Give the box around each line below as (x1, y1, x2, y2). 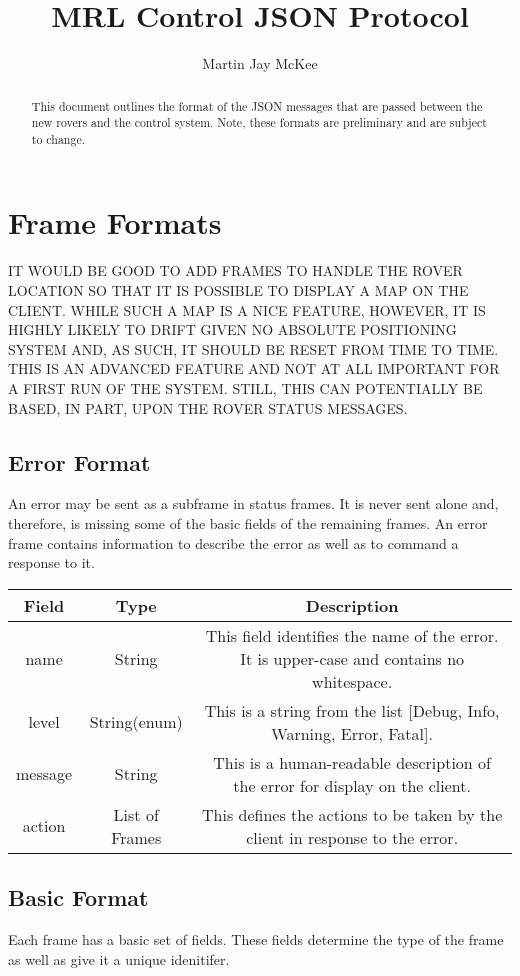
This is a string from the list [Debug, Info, (204, 698, 500, 722)
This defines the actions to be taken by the (202, 802, 503, 826)
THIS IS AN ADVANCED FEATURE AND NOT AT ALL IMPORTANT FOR (8, 358, 500, 379)
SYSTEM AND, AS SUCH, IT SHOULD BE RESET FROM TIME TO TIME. (8, 338, 499, 359)
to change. (31, 130, 85, 147)
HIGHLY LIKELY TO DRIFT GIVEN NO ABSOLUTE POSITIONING (8, 319, 457, 340)
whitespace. (312, 669, 393, 693)
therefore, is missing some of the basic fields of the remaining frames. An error (8, 512, 488, 533)
